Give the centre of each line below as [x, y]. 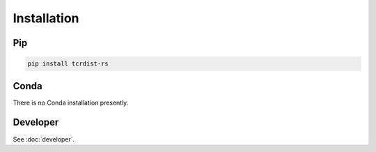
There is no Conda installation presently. [71, 102]
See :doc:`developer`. [44, 139]
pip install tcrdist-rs [68, 64]
